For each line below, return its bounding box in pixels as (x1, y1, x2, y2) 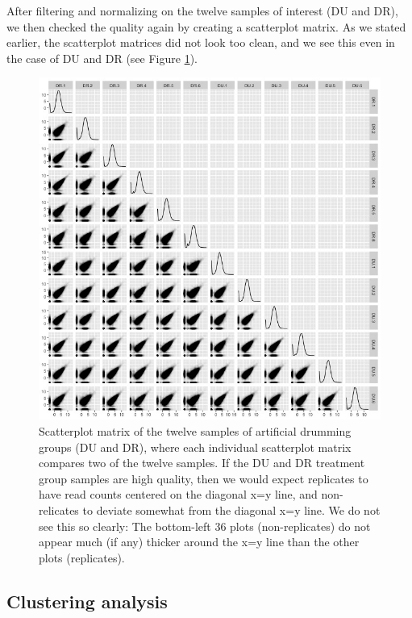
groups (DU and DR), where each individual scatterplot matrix (39, 438, 352, 455)
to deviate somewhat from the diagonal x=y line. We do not (82, 501, 381, 518)
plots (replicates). (39, 549, 125, 566)
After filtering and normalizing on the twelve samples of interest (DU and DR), (6, 2, 398, 19)
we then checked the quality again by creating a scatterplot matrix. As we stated (6, 18, 406, 35)
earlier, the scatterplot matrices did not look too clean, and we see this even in (6, 34, 395, 51)
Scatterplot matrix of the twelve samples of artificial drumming (39, 422, 352, 439)
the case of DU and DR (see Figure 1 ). (6, 49, 198, 66)
